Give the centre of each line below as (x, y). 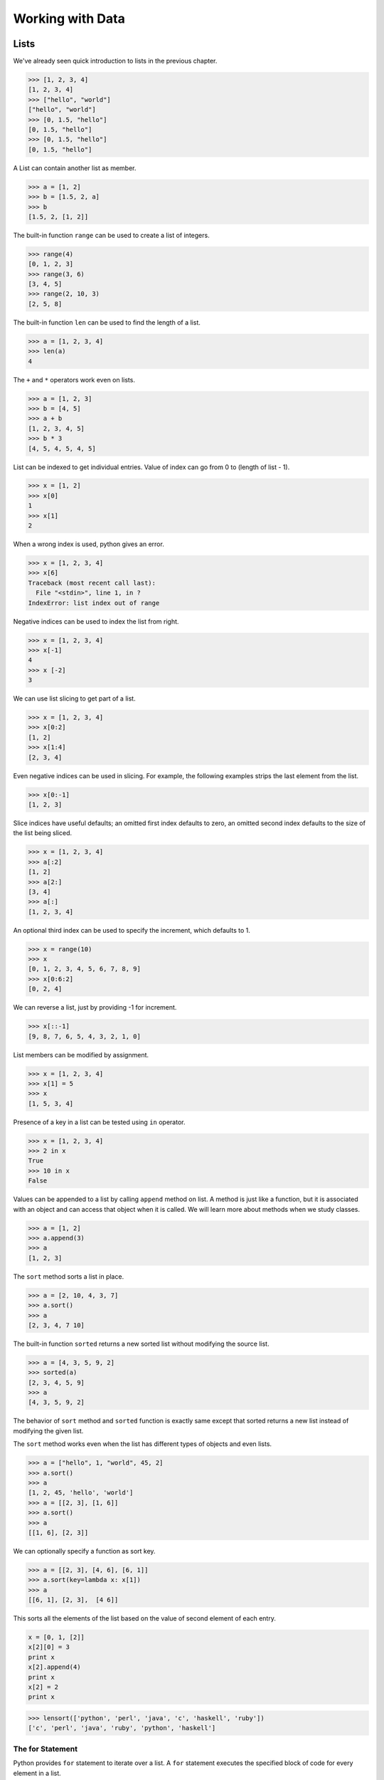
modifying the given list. (48, 1430)
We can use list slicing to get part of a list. (74, 698)
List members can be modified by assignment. (81, 1054)
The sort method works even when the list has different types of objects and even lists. (143, 1444)
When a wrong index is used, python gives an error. (89, 544)
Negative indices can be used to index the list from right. (96, 621)
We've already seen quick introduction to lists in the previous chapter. (115, 61)
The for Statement (46, 1749)
